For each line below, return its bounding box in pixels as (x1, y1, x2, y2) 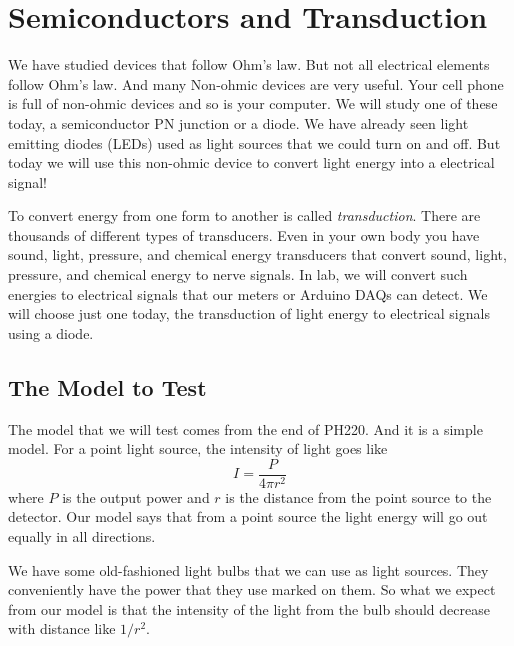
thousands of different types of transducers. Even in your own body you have (8, 224, 480, 245)
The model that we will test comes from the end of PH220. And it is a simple (8, 418, 483, 439)
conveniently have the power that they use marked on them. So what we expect (8, 579, 496, 600)
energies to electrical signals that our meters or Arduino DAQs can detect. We (8, 283, 488, 304)
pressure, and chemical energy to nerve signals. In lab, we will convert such (8, 264, 468, 285)
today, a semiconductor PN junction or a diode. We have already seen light (8, 112, 469, 133)
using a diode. (8, 322, 94, 343)
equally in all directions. (8, 526, 156, 547)
